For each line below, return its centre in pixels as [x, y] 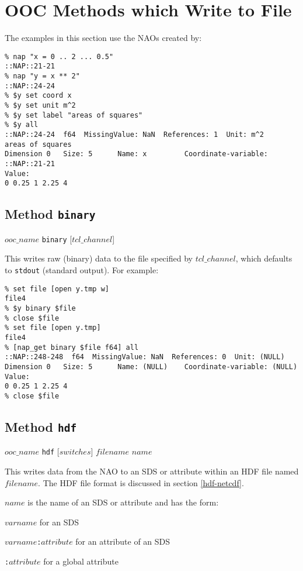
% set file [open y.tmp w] [57, 289]
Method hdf [41, 426]
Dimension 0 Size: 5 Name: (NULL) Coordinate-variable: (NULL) [151, 367]
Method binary [50, 214]
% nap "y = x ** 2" [42, 76]
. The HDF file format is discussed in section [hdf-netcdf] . [141, 482]
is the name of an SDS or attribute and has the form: [123, 502]
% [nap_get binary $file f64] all [72, 347]
